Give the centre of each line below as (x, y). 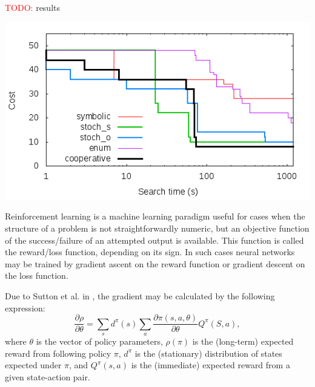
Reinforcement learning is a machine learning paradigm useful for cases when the (155, 216)
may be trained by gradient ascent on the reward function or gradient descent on (155, 263)
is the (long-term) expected (243, 341)
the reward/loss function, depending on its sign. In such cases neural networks (150, 252)
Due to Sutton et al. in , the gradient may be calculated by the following (140, 295)
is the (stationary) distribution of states (208, 353)
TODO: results (33, 7)
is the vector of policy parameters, (99, 341)
